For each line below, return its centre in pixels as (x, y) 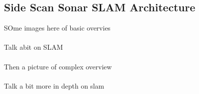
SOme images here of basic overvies (57, 28)
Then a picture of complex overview (58, 66)
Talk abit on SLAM (33, 47)
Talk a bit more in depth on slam (54, 85)
